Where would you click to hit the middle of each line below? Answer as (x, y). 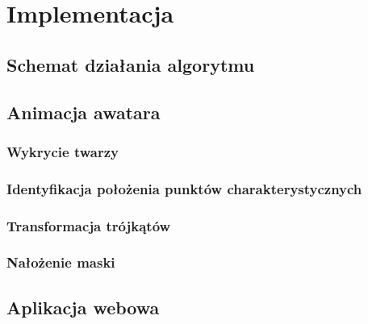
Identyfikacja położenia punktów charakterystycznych (184, 188)
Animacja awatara (84, 112)
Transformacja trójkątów (89, 225)
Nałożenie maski (61, 262)
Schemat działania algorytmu (131, 64)
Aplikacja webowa (83, 307)
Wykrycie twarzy (63, 151)
